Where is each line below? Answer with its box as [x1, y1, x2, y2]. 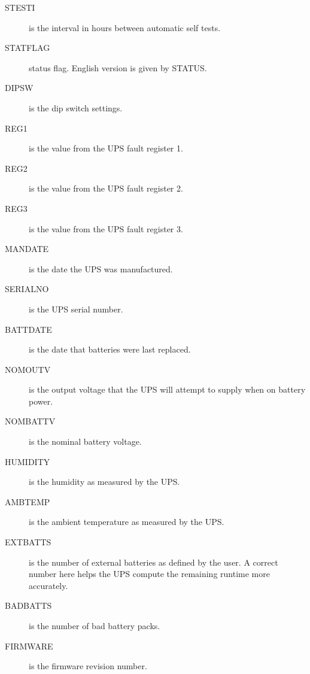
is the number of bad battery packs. [29, 620, 160, 632]
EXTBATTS [5, 536, 51, 548]
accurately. [29, 579, 68, 591]
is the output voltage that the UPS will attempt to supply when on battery [29, 383, 306, 396]
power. [29, 394, 53, 407]
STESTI [5, 1, 35, 13]
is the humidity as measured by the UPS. [29, 475, 180, 488]
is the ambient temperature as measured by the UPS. [29, 515, 224, 528]
